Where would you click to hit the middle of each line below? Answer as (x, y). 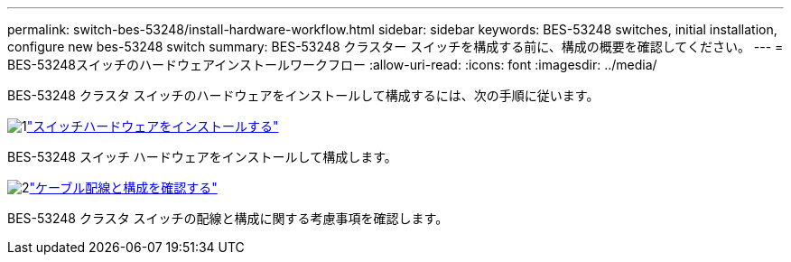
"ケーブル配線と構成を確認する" (123, 187)
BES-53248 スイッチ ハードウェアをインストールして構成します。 (202, 157)
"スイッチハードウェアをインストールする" (153, 126)
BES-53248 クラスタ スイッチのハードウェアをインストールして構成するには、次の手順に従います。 (303, 95)
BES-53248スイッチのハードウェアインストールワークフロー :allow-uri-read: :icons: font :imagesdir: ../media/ (332, 65)
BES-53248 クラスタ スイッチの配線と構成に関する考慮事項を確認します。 (228, 218)
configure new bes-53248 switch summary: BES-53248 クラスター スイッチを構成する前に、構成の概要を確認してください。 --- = (395, 47)
